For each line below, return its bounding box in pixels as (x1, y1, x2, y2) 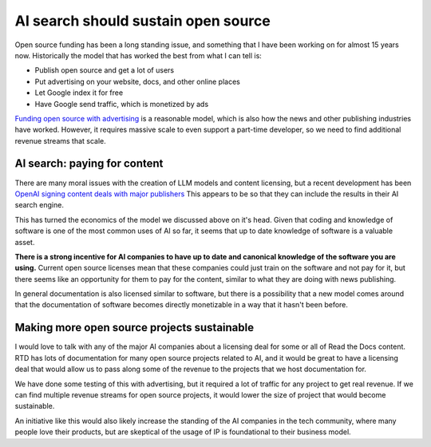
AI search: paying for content (14, 156, 164, 171)
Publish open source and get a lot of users (34, 65, 175, 75)
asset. (14, 237, 35, 247)
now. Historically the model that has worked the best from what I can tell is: (14, 50, 263, 60)
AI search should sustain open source (14, 12, 271, 30)
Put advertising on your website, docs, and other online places (34, 77, 241, 86)
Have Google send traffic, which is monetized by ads (34, 99, 209, 109)
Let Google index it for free (34, 88, 124, 97)
